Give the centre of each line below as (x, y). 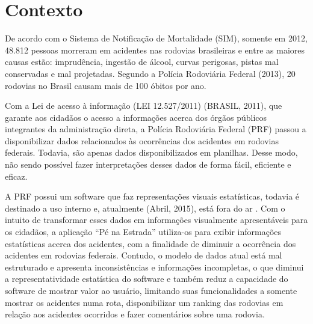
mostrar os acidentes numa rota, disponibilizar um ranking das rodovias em (144, 302)
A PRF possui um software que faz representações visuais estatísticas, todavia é (152, 196)
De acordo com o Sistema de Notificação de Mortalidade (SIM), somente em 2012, (156, 38)
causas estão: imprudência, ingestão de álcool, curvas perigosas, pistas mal (142, 62)
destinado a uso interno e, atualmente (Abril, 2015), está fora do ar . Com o (145, 208)
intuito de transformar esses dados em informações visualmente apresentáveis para (156, 220)
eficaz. (16, 176)
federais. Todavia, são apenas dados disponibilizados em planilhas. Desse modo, (151, 152)
